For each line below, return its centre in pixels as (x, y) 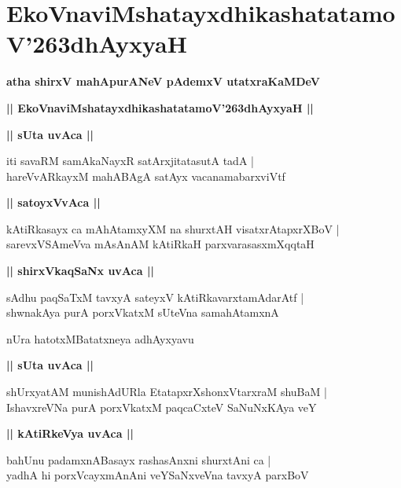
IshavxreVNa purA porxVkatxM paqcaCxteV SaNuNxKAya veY (162, 407)
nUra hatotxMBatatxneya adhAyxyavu (100, 338)
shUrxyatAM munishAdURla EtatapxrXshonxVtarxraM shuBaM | (167, 392)
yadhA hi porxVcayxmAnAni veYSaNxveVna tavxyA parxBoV (158, 475)
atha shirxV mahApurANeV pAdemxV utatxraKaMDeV (163, 81)
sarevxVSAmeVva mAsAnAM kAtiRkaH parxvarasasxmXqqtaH (160, 244)
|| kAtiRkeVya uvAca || (70, 433)
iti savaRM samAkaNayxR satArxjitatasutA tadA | (130, 161)
